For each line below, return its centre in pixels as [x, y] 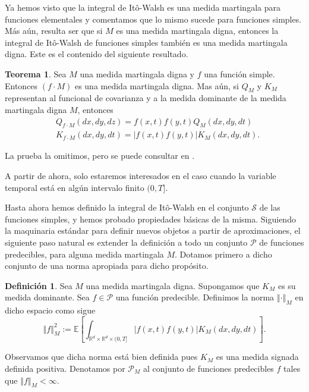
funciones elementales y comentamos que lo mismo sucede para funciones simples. [153, 19]
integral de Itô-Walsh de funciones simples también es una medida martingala [146, 42]
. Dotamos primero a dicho [223, 254]
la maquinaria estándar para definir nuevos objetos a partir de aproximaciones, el [153, 231]
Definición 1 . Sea [39, 285]
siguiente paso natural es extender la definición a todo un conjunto [126, 242]
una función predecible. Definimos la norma [195, 297]
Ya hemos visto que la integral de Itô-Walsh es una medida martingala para [143, 7]
